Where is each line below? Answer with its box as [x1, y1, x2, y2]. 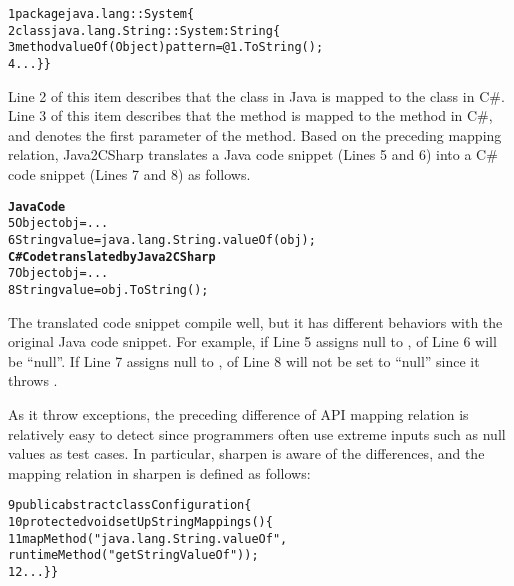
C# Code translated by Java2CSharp [8, 249, 216, 264]
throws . [8, 370, 58, 391]
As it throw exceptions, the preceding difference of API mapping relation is [8, 403, 469, 424]
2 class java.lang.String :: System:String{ [8, 23, 281, 38]
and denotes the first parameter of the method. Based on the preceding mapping [8, 124, 502, 145]
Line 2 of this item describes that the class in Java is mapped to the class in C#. [8, 85, 505, 106]
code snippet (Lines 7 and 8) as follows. [8, 164, 251, 184]
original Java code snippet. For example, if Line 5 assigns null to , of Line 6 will [8, 331, 497, 352]
